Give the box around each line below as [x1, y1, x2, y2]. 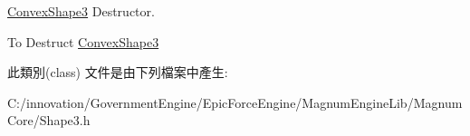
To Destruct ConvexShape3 [7, 32, 159, 51]
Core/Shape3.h [7, 111, 91, 130]
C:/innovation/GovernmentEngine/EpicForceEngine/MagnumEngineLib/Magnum [7, 92, 463, 112]
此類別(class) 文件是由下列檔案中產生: [7, 63, 228, 82]
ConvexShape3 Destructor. [7, 2, 155, 20]
